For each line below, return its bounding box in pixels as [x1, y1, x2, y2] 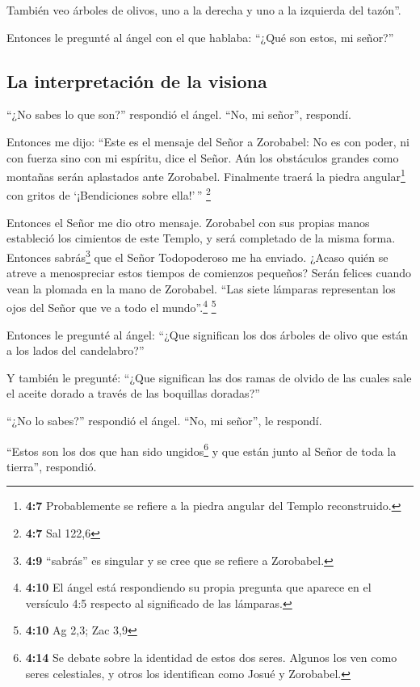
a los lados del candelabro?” [6, 342, 145, 359]
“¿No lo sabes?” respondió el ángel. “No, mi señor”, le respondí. [6, 411, 322, 428]
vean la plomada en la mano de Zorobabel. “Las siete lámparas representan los [6, 280, 396, 297]
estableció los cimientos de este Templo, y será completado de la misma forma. [6, 230, 396, 247]
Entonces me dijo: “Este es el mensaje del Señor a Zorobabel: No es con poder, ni [6, 133, 410, 150]
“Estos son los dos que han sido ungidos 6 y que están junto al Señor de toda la [6, 440, 397, 459]
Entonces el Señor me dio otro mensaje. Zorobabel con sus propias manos [6, 213, 370, 230]
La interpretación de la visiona [6, 68, 267, 93]
